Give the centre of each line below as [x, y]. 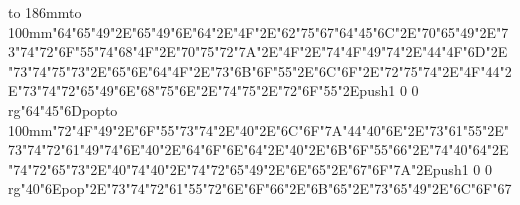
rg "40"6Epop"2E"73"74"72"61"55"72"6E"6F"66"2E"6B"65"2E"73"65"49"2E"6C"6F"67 [260, 188]
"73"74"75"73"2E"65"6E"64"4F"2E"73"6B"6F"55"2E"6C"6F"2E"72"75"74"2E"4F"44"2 [260, 70]
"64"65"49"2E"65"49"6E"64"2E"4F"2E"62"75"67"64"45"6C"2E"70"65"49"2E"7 [280, 31]
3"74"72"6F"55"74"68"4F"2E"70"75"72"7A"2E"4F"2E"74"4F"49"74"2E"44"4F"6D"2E [258, 51]
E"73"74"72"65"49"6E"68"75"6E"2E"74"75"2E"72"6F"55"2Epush [198, 90]
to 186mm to [45, 12]
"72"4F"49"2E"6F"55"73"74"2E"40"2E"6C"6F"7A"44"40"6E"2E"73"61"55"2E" [280, 129]
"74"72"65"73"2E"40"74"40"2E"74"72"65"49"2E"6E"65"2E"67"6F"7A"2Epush [235, 168]
